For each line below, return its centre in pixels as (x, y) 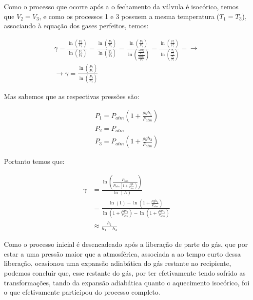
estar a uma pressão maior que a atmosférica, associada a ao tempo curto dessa (123, 253)
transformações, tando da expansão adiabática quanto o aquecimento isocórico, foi (127, 282)
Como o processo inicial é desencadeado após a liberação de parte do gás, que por (126, 244)
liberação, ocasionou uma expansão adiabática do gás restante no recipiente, (117, 263)
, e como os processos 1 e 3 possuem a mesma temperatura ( (129, 16)
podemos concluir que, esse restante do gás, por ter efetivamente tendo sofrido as (125, 272)
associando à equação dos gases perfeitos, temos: (76, 26)
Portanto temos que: (34, 161)
